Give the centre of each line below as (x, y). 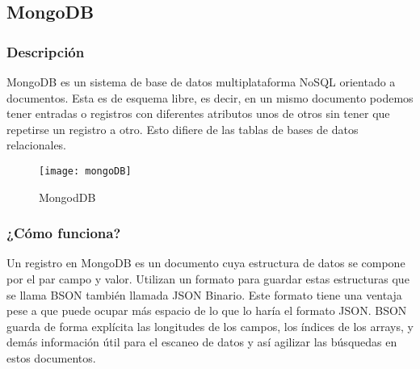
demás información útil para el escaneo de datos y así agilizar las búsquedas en (202, 342)
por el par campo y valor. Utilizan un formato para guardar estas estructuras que (208, 279)
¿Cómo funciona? (64, 233)
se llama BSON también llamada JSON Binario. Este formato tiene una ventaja (204, 294)
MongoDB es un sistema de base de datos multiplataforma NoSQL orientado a (201, 82)
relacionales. (37, 145)
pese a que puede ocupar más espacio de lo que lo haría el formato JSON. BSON (207, 310)
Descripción (46, 51)
